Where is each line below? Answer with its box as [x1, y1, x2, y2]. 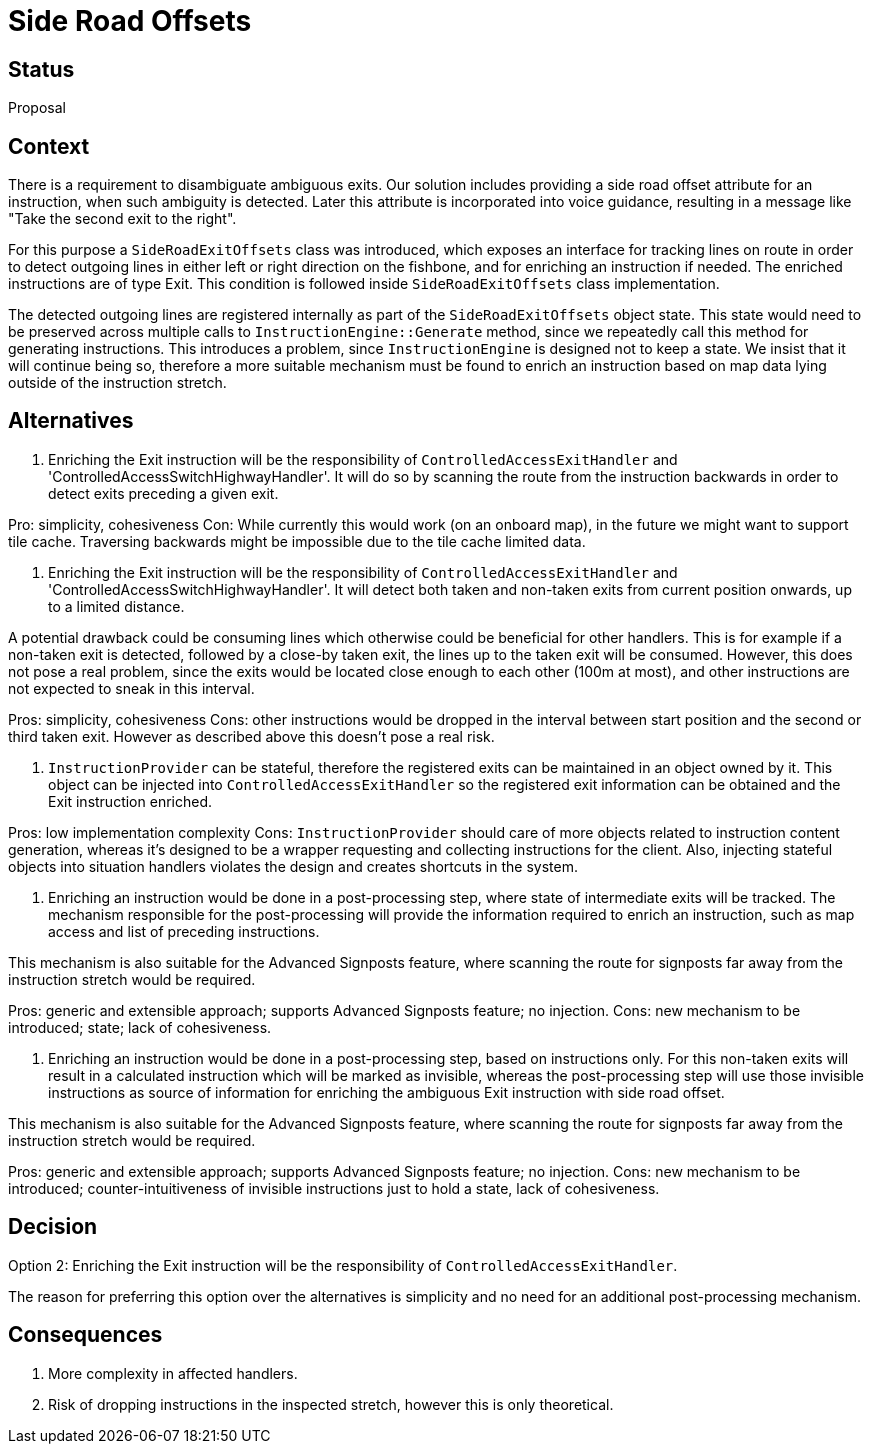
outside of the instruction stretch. [8, 374, 227, 392]
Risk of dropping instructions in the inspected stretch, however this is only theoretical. [48, 1395, 614, 1413]
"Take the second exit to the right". [8, 210, 237, 228]
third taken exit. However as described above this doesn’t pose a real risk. [8, 727, 495, 745]
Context [8, 133, 90, 159]
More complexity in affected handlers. [48, 1364, 298, 1382]
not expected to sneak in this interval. [8, 679, 255, 697]
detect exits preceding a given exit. [48, 484, 279, 502]
